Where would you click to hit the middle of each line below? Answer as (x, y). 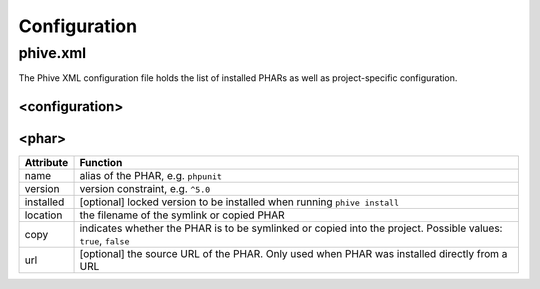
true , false (104, 241)
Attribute (46, 163)
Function (101, 163)
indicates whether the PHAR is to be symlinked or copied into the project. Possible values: (291, 228)
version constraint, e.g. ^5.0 (145, 189)
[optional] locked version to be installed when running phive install (239, 202)
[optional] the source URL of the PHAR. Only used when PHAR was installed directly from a (293, 254)
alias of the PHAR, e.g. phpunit (150, 176)
